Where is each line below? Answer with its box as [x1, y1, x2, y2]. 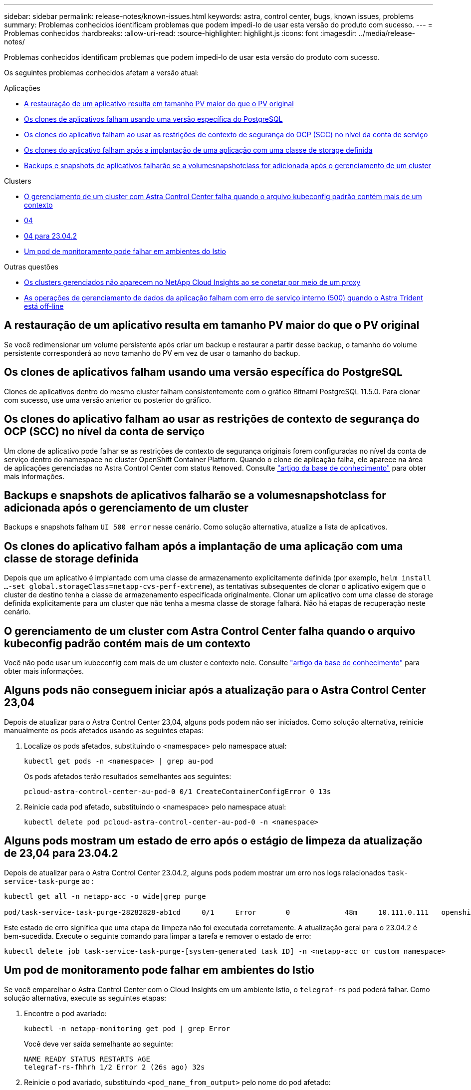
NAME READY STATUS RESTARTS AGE [24, 1055, 150, 1063]
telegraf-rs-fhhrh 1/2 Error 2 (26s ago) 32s [24, 1063, 205, 1071]
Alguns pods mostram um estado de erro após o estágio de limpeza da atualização [4, 834, 423, 847]
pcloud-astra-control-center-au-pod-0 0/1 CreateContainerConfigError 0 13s [24, 787, 331, 796]
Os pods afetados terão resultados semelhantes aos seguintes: [24, 772, 232, 781]
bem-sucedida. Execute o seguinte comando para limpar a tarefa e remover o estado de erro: [4, 931, 311, 940]
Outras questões [4, 263, 58, 271]
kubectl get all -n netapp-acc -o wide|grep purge [4, 892, 206, 900]
